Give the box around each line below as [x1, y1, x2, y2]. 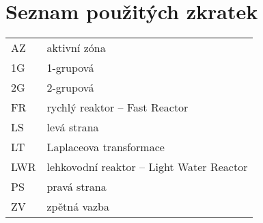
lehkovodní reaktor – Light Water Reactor [46, 159, 248, 175]
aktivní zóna [46, 40, 106, 56]
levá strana [46, 119, 99, 135]
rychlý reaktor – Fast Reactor [46, 99, 189, 116]
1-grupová [46, 60, 94, 76]
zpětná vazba [46, 198, 110, 215]
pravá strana [46, 179, 107, 195]
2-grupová [46, 79, 94, 96]
